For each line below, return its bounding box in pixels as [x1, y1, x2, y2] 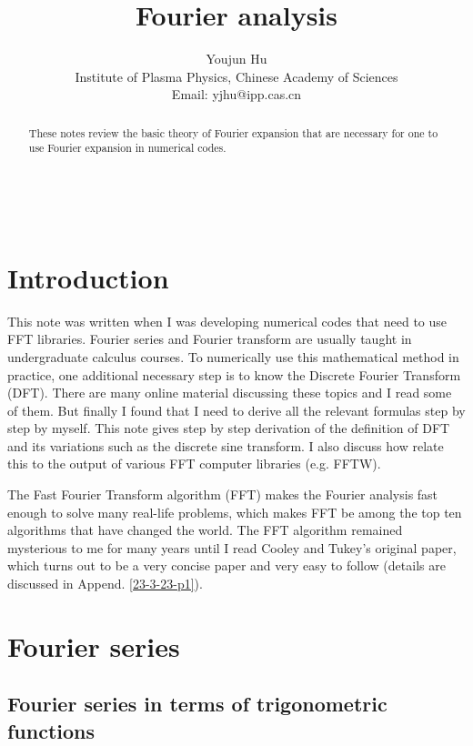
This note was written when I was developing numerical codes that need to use [7, 311, 448, 330]
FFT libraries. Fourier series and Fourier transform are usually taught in [7, 329, 412, 348]
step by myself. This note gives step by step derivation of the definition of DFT [7, 418, 450, 438]
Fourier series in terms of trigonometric [7, 690, 387, 718]
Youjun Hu [206, 49, 267, 68]
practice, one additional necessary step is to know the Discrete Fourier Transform [7, 365, 461, 384]
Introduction [7, 258, 169, 296]
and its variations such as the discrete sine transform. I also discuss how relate [7, 436, 444, 455]
